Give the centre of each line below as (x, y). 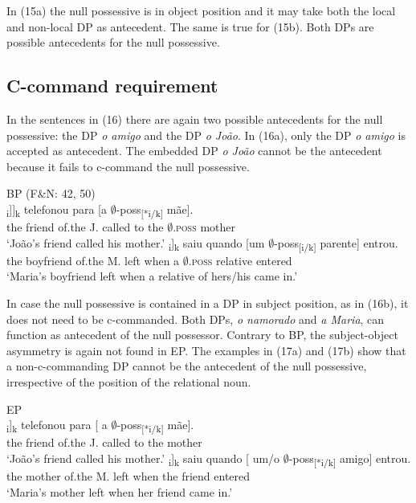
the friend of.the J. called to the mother (104, 442)
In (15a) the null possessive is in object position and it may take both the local (201, 10)
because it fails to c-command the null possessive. (128, 166)
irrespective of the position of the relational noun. (129, 381)
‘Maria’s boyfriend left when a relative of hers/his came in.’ (152, 276)
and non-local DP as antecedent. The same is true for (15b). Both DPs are (190, 26)
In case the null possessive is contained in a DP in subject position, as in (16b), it (208, 303)
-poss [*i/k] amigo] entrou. (350, 459)
